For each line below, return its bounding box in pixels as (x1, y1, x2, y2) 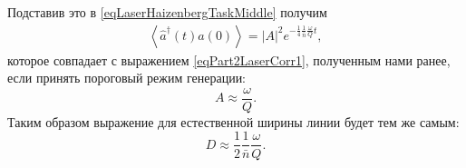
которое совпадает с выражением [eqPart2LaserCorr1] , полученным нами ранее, (7, 50, 451, 69)
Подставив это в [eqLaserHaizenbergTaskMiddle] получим (7, 3, 327, 21)
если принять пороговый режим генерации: (7, 68, 247, 87)
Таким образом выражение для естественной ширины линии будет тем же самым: (7, 112, 460, 131)
